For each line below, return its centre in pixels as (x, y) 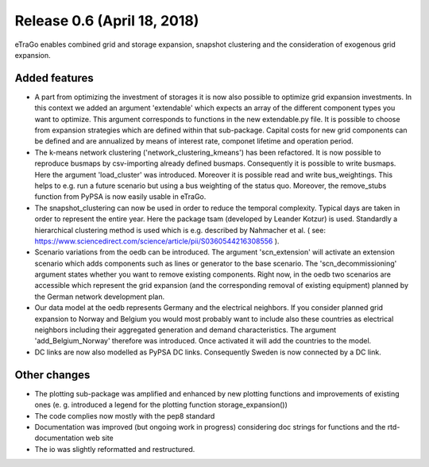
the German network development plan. (100, 297)
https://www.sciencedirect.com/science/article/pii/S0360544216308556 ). (157, 241)
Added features (54, 78)
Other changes (52, 375)
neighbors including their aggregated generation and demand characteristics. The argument (186, 330)
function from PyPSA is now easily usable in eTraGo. (120, 197)
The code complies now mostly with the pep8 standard (125, 415)
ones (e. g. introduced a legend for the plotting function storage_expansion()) (161, 405)
